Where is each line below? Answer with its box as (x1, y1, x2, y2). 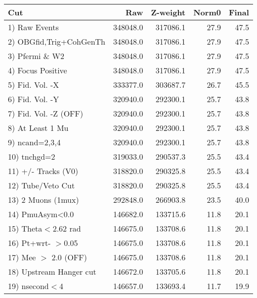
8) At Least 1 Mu (8, 122, 69, 133)
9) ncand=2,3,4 (8, 136, 61, 148)
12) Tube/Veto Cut (8, 179, 75, 191)
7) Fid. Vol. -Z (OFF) (8, 108, 84, 119)
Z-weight (151, 6, 186, 18)
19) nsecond (8, 280, 49, 292)
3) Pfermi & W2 (8, 50, 65, 61)
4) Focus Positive (8, 64, 67, 76)
